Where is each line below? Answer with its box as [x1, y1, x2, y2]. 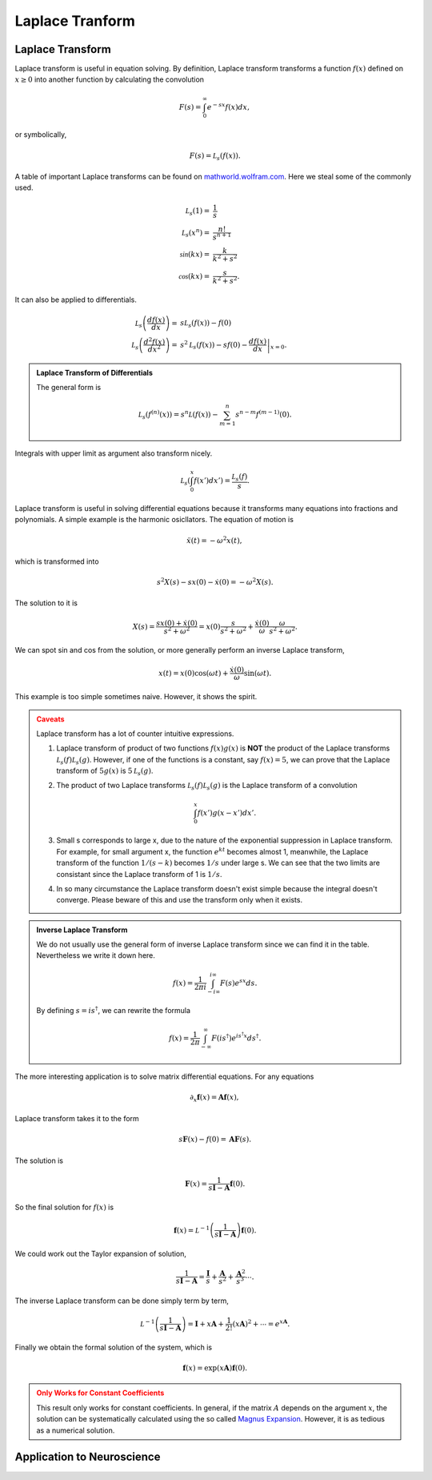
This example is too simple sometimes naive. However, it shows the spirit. [14, 692, 258, 702]
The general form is [36, 383, 102, 392]
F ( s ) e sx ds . [220, 977, 258, 987]
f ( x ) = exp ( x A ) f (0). [182, 1364, 248, 1373]
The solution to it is [14, 598, 78, 608]
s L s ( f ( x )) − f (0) [180, 319, 232, 329]
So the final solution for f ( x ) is [14, 1202, 114, 1212]
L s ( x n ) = [181, 227, 210, 239]
